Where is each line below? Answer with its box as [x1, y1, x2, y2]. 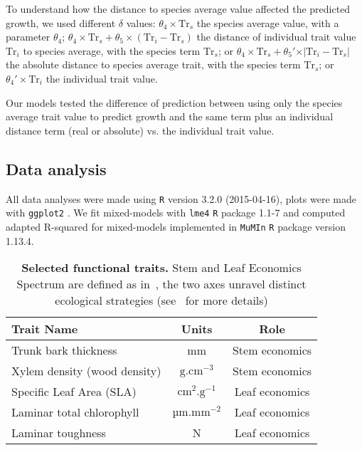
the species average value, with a [196, 15, 339, 30]
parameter [6, 29, 50, 44]
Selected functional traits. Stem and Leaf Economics [21, 259, 302, 276]
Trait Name [11, 320, 78, 337]
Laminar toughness [11, 424, 106, 441]
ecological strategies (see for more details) [55, 292, 268, 309]
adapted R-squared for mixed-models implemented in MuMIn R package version [6, 219, 346, 234]
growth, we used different [6, 15, 116, 30]
